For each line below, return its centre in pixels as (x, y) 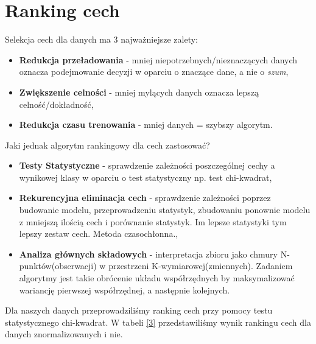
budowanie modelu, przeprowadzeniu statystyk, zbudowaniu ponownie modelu (165, 210)
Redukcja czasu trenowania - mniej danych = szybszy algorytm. (146, 125)
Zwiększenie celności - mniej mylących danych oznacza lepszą (139, 92)
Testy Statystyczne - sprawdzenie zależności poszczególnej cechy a (147, 165)
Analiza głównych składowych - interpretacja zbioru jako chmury (148, 254)
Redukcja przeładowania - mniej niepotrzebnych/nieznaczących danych (158, 59)
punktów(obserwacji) (58, 266)
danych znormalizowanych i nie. (64, 334)
